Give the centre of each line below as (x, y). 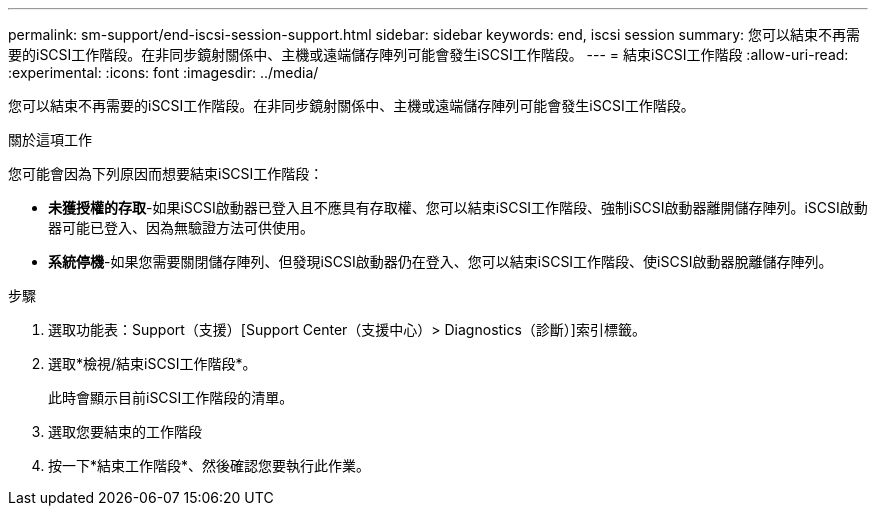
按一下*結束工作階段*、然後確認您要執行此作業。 (209, 465)
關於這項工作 (50, 139)
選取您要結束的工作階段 (125, 431)
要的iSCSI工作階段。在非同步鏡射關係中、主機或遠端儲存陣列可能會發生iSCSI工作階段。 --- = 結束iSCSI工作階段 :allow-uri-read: (428, 54)
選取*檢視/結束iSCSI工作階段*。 (152, 363)
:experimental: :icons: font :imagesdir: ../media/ (163, 72)
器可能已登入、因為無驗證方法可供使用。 (181, 227)
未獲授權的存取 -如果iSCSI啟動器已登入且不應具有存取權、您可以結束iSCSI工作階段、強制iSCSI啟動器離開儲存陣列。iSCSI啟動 (458, 207)
